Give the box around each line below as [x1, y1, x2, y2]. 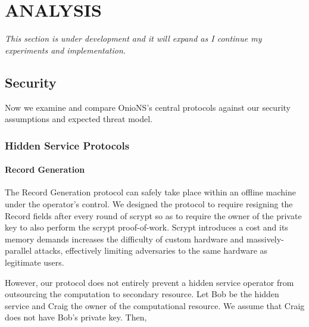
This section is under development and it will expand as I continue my [5, 32, 262, 45]
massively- [246, 232, 284, 245]
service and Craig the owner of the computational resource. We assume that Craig [5, 299, 305, 312]
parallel [5, 244, 32, 257]
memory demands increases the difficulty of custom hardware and [5, 232, 244, 245]
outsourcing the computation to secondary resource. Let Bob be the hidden [5, 288, 279, 300]
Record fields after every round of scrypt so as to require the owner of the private [5, 209, 302, 222]
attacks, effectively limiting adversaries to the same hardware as [34, 244, 268, 257]
